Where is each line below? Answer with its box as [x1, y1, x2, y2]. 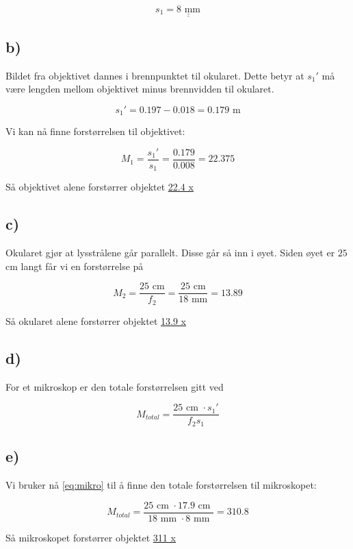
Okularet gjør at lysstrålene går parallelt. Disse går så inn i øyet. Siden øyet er [5, 245, 335, 260]
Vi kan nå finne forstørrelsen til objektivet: [5, 124, 185, 138]
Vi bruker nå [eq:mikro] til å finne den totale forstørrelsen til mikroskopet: [5, 478, 317, 491]
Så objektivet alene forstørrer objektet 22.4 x [5, 180, 194, 194]
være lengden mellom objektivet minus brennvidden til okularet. [5, 82, 274, 96]
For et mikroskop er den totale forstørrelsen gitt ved [5, 379, 224, 393]
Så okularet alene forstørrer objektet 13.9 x [5, 313, 186, 328]
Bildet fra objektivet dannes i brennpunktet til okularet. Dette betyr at [5, 68, 304, 82]
